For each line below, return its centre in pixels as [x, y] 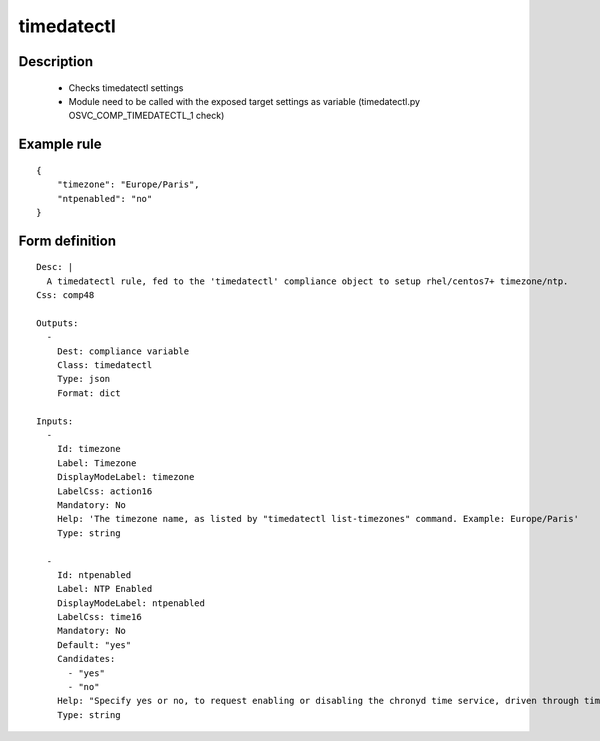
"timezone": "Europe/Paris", [128, 184]
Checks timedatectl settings [126, 87]
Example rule [60, 144]
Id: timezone [88, 449]
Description [56, 61]
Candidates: [86, 659]
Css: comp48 [65, 295]
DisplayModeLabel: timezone [125, 477]
